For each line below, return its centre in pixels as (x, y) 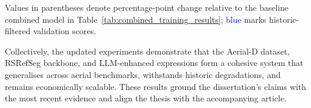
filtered (18, 31)
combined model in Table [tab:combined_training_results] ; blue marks (136, 19)
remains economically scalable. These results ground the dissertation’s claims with (155, 86)
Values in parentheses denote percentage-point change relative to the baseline (147, 7)
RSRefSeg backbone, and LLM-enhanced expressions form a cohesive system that (154, 63)
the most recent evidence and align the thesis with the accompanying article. (146, 98)
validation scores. (65, 31)
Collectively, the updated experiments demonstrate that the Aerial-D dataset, (147, 51)
